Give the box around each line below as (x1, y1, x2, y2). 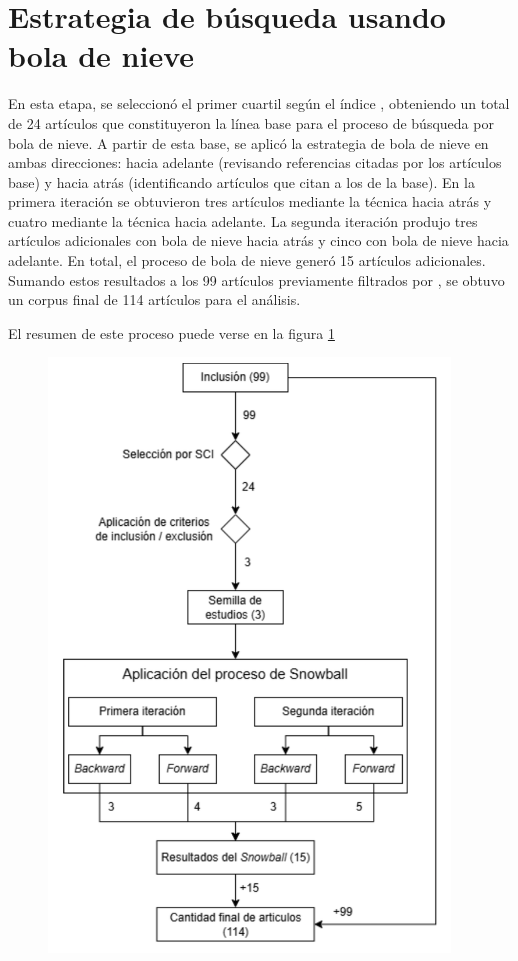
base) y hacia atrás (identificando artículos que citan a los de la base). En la (8, 171, 475, 192)
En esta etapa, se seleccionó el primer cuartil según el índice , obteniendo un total (8, 93, 510, 114)
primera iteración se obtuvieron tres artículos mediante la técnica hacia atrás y (8, 191, 492, 212)
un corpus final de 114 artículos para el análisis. (8, 289, 301, 310)
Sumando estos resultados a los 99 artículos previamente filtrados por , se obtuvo (8, 269, 505, 290)
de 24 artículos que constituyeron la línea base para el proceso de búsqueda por (8, 112, 494, 133)
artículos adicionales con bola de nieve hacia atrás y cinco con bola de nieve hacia (8, 230, 509, 251)
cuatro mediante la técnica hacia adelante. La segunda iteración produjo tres (8, 210, 478, 231)
